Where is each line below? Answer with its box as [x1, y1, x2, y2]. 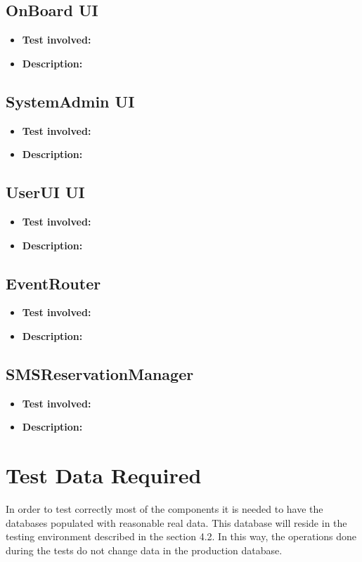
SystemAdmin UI [6, 90, 135, 112]
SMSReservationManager [6, 362, 194, 384]
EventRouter [6, 272, 101, 294]
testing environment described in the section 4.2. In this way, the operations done [6, 529, 357, 544]
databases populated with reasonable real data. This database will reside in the [6, 515, 347, 530]
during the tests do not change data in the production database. [6, 542, 283, 557]
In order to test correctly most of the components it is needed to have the [6, 502, 323, 516]
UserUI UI [6, 181, 85, 203]
